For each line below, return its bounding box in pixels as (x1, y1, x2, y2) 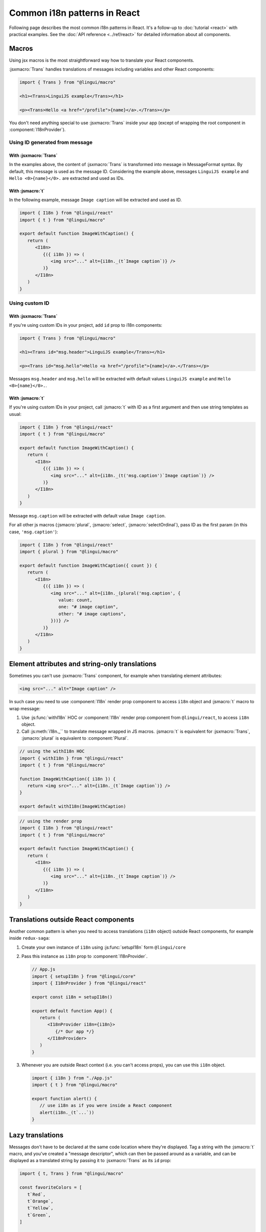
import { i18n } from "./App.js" (32, 1075, 113, 1081)
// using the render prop (19, 818, 82, 824)
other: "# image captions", (58, 611, 127, 616)
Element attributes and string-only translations (9, 660, 157, 668)
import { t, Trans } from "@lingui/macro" (19, 1171, 124, 1176)
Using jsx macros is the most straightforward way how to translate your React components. (9, 57, 195, 63)
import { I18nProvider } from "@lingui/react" (32, 980, 146, 986)
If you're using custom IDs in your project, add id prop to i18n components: (9, 322, 163, 328)
